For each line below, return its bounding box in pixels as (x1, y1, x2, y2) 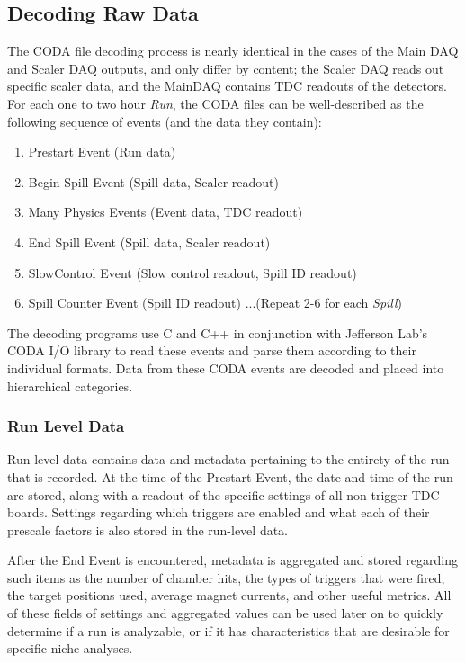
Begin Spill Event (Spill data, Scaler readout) (28, 172, 279, 191)
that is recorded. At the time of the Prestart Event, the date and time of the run (7, 467, 453, 486)
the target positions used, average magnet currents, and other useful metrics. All (7, 586, 452, 605)
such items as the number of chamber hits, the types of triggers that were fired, (7, 568, 445, 587)
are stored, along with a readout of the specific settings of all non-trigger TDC (7, 485, 440, 504)
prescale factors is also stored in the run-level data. (7, 520, 289, 539)
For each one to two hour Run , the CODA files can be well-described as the (7, 94, 424, 112)
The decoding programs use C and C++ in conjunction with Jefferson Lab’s (7, 323, 428, 342)
